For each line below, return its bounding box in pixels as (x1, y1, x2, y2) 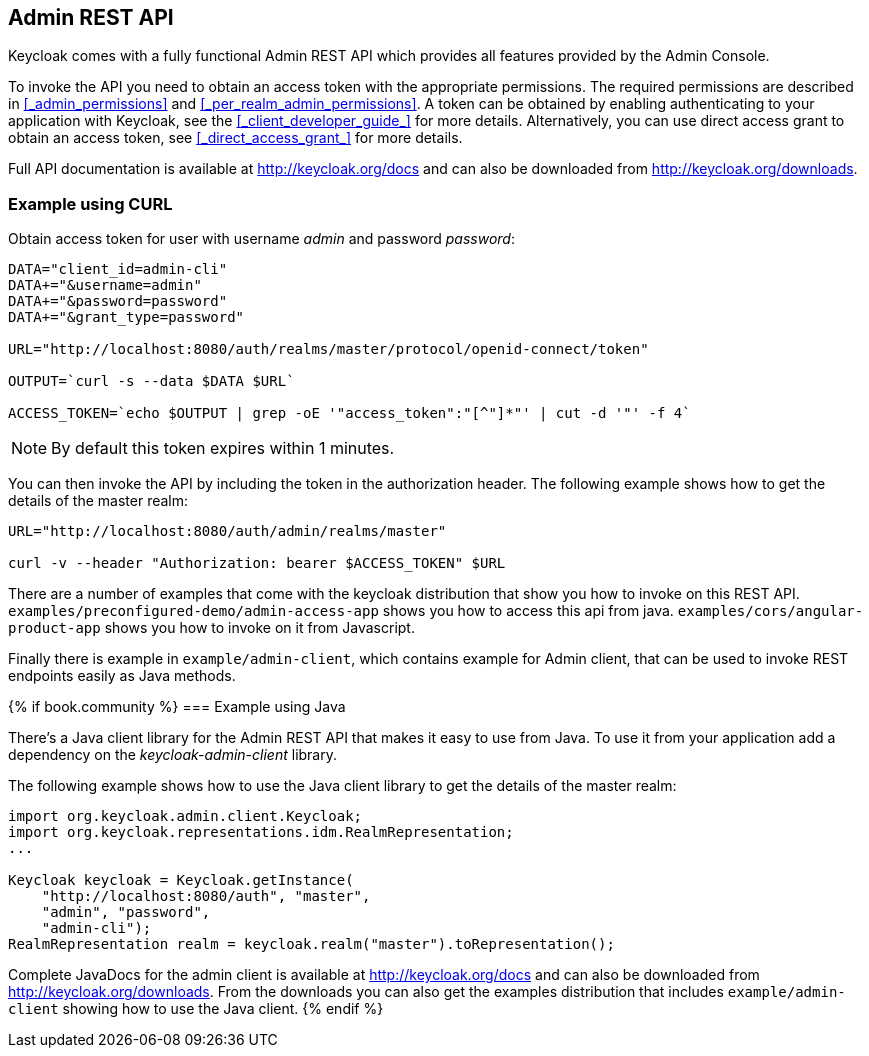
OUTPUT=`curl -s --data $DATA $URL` (8, 373, 295, 390)
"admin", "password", (41, 904, 211, 921)
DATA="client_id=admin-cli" (8, 261, 228, 278)
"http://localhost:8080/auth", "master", (41, 888, 371, 905)
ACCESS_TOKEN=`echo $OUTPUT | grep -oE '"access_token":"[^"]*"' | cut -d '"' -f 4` (8, 405, 691, 422)
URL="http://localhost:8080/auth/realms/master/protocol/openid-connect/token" (8, 341, 649, 358)
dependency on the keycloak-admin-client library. (8, 746, 337, 764)
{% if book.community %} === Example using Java (8, 698, 346, 716)
